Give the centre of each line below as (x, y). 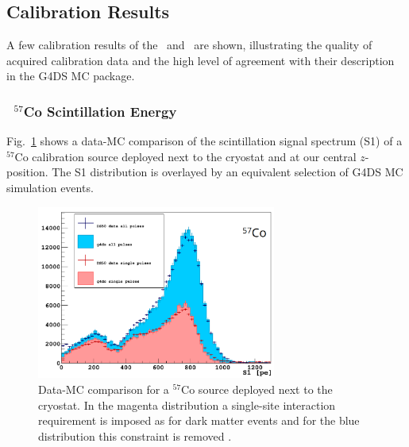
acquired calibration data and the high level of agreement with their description (201, 60)
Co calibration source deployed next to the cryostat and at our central (185, 156)
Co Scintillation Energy (100, 111)
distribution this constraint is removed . (135, 435)
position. (27, 172)
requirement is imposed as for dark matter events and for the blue (199, 420)
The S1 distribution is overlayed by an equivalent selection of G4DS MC (228, 172)
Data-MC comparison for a (104, 389)
